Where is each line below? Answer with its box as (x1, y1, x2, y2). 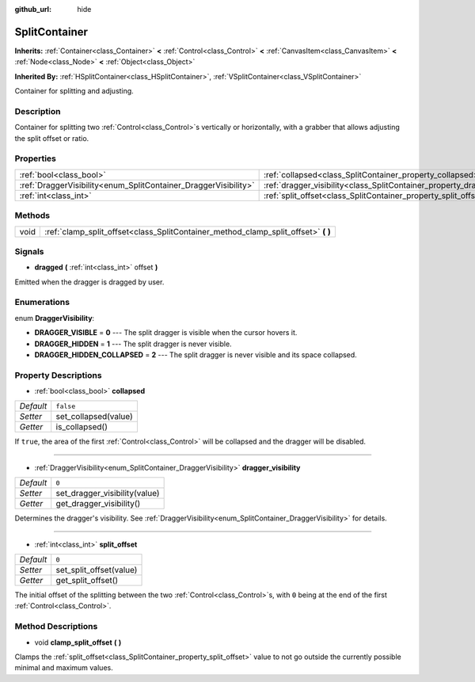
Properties (14, 153, 57, 164)
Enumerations (14, 297, 70, 308)
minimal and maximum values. (14, 663, 114, 672)
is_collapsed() (55, 421, 108, 432)
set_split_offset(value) (55, 565, 138, 576)
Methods (14, 210, 51, 221)
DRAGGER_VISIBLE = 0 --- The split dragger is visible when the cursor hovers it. (34, 328, 298, 337)
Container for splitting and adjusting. (14, 86, 134, 96)
